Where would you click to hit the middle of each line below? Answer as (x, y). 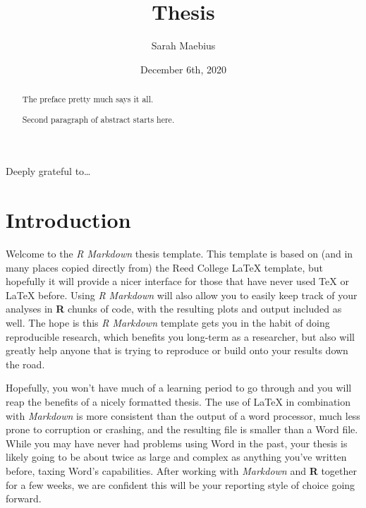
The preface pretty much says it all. (88, 99)
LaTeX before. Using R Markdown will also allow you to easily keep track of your (182, 295)
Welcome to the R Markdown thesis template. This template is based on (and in (179, 254)
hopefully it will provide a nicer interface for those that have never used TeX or (177, 281)
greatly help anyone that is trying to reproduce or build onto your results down (177, 350)
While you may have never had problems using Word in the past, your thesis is (177, 443)
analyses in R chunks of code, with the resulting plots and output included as (174, 309)
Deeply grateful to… (48, 171)
